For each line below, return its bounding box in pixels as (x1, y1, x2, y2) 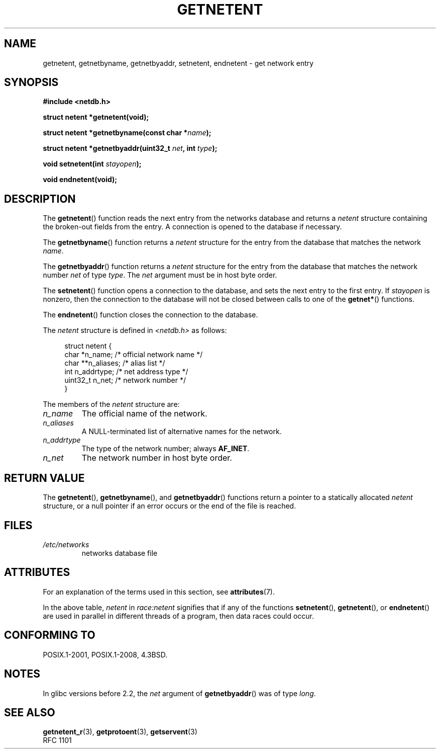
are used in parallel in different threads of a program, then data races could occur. (43, 611, 314, 620)
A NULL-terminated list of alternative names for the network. (81, 427, 282, 436)
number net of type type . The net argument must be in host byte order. (43, 271, 277, 280)
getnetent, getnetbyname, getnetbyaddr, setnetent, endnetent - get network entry (43, 58, 314, 67)
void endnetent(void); (43, 175, 118, 184)
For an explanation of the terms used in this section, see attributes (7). (43, 587, 275, 596)
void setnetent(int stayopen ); (43, 159, 142, 169)
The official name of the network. (81, 408, 207, 419)
